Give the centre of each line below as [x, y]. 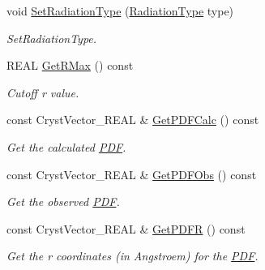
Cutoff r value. [43, 92]
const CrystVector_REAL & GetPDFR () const [126, 228]
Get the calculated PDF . [66, 146]
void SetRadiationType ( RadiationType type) [120, 11]
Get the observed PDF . [63, 201]
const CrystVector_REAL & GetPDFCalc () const [133, 120]
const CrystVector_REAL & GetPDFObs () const [132, 174]
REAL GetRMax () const [70, 65]
